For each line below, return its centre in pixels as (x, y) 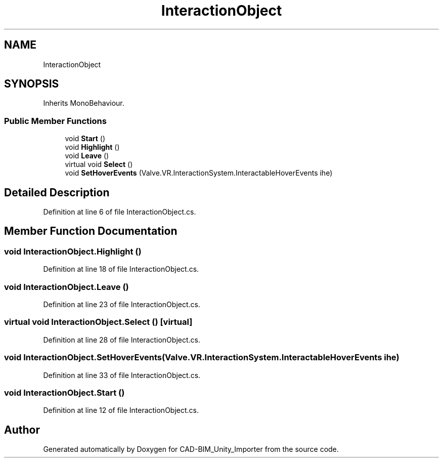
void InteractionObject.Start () (64, 392)
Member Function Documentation (91, 231)
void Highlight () (92, 147)
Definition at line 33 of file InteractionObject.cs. (122, 375)
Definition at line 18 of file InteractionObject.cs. (121, 269)
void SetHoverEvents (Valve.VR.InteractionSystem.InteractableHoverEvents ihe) (199, 173)
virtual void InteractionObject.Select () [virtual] (98, 322)
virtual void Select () (99, 164)
